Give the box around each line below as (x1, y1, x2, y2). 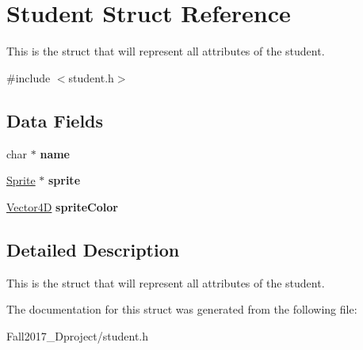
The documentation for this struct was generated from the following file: (6, 301, 357, 318)
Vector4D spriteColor (6, 198, 118, 215)
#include (6, 69, 51, 86)
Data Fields (6, 108, 104, 132)
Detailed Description (6, 237, 180, 261)
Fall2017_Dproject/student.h (6, 327, 149, 344)
